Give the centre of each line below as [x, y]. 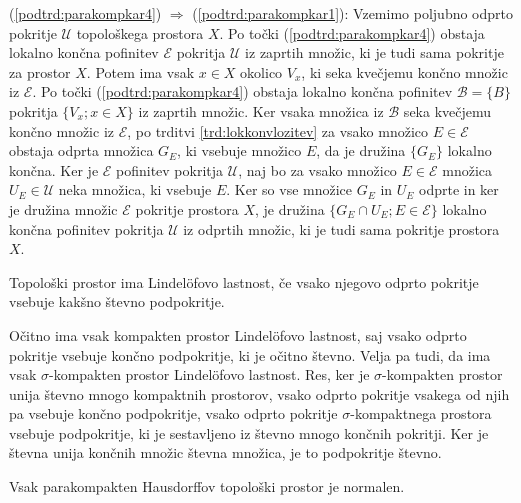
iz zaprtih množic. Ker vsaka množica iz [261, 110]
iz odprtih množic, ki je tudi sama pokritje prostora [341, 228]
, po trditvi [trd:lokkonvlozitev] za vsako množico [278, 130]
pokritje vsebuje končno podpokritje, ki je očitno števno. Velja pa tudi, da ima [250, 354]
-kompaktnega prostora [421, 413]
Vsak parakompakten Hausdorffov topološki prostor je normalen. [207, 486]
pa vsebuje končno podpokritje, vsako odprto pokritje [173, 413]
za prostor [40, 71]
